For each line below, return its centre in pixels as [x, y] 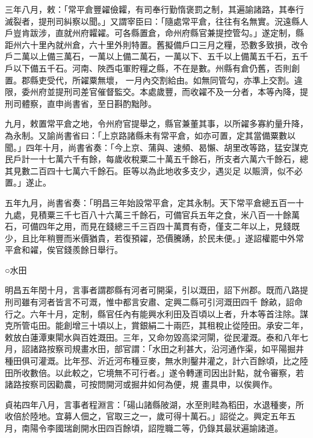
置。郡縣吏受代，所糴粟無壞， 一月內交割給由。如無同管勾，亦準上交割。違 [154, 80]
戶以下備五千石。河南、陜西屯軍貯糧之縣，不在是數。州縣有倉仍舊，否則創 [152, 68]
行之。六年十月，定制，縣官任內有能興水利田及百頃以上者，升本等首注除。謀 [156, 313]
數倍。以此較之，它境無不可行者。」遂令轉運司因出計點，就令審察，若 [167, 372]
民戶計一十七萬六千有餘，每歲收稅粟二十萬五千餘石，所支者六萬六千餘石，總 [156, 159]
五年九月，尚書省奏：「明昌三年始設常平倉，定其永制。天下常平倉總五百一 [150, 202]
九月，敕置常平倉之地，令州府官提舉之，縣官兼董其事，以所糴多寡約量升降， [156, 123]
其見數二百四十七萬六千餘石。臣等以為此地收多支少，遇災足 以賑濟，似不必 [154, 170]
